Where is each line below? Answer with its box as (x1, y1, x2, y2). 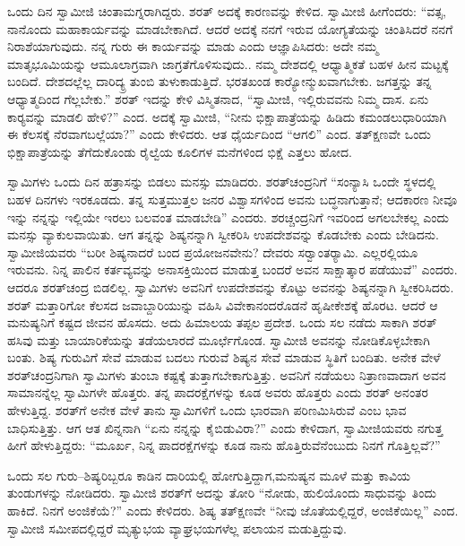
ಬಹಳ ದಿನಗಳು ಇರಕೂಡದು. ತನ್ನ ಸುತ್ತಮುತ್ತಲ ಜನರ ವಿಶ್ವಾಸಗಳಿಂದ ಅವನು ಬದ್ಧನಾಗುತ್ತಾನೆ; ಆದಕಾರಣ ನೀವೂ (7, 189, 457, 208)
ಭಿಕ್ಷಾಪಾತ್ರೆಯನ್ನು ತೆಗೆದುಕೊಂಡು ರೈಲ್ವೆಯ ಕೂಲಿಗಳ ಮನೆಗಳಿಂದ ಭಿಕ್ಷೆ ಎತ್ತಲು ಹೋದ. (7, 142, 352, 160)
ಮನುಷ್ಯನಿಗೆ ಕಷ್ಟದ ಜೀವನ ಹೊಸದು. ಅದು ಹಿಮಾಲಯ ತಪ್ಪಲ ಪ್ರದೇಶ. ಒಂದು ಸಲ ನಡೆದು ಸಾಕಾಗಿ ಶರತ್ (7, 313, 437, 332)
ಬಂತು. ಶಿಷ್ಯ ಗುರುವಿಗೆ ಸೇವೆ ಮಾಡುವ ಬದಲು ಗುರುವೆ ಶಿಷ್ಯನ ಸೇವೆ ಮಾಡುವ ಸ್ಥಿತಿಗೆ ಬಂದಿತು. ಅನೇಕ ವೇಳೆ (7, 348, 441, 367)
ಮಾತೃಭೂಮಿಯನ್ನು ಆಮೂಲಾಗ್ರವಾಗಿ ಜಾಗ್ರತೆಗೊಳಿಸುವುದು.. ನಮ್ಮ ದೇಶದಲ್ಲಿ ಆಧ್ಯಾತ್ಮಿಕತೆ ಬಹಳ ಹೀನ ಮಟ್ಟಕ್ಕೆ (7, 54, 449, 73)
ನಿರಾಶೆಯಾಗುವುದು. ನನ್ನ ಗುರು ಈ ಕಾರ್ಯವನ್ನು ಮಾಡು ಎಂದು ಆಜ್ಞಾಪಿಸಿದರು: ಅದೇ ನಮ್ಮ (7, 37, 379, 56)
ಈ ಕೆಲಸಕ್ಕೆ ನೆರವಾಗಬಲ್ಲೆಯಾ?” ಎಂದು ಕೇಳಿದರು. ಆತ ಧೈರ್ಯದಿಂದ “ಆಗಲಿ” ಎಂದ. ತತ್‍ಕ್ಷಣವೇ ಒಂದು (7, 125, 431, 143)
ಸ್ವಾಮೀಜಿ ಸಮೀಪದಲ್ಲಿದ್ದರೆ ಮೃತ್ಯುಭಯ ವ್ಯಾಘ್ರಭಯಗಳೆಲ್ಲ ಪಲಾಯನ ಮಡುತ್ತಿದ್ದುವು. (7, 518, 347, 537)
